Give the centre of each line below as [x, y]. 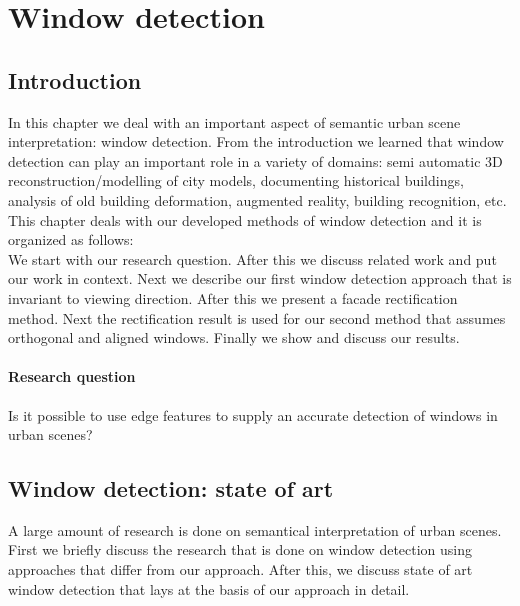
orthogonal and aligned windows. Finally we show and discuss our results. [234, 337]
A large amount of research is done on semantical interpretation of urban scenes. [255, 529]
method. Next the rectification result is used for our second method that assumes [257, 317]
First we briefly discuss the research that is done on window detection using [240, 549]
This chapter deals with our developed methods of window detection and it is [245, 219]
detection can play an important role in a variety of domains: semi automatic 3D [255, 160]
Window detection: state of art [171, 488]
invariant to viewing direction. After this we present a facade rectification [233, 297]
